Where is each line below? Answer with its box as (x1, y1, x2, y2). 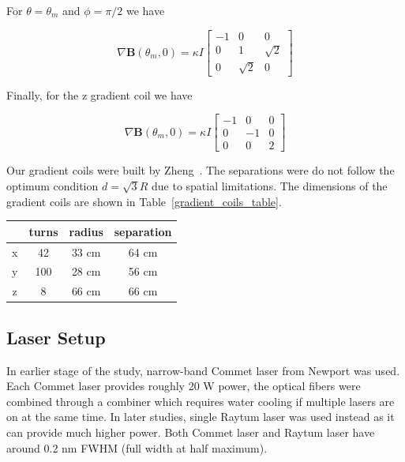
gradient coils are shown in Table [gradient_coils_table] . (6, 193, 282, 209)
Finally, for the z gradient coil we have (6, 86, 193, 103)
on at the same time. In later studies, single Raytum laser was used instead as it (6, 408, 395, 425)
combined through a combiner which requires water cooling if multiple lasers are (6, 393, 395, 409)
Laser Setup (6, 325, 106, 349)
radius (69, 223, 103, 239)
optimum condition (6, 178, 99, 194)
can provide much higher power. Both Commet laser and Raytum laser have (6, 423, 375, 440)
